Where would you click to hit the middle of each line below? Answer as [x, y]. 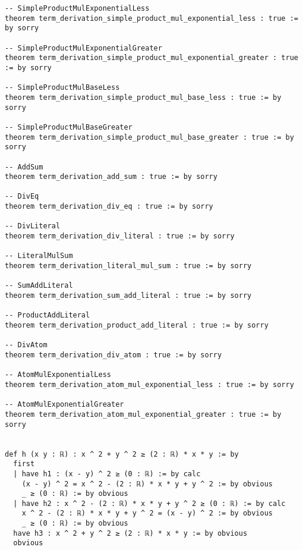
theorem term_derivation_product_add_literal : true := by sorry [137, 325]
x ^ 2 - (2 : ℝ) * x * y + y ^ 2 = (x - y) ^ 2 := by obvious [147, 513]
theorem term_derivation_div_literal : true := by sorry [120, 236]
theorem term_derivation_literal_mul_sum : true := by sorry [128, 266]
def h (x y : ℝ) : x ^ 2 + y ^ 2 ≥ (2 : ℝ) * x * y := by [122, 454]
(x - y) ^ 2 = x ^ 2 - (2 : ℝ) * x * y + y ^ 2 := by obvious [147, 484]
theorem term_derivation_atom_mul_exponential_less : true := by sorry [149, 384]
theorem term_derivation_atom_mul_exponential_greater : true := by [143, 414]
